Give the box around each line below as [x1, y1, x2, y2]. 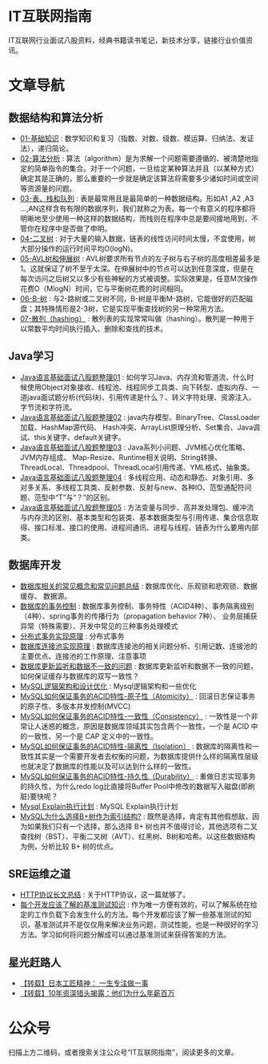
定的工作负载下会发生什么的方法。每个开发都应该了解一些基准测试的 [19, 910, 245, 920]
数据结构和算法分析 [8, 111, 103, 124]
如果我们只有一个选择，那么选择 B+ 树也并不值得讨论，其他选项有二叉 [26, 821, 258, 831]
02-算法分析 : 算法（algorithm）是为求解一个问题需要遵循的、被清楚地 [19, 153, 252, 163]
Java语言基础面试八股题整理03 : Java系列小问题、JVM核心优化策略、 [19, 442, 250, 452]
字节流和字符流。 [19, 402, 77, 412]
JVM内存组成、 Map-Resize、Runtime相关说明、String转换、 [19, 452, 222, 461]
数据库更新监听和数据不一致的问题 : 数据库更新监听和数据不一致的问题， [19, 661, 258, 671]
